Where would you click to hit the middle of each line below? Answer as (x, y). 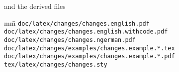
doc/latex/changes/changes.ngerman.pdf (70, 40)
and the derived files (35, 6)
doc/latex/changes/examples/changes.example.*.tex (89, 48)
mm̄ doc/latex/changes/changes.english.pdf (77, 22)
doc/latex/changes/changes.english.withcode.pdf (86, 32)
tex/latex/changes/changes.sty (56, 64)
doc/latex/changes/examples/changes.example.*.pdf (89, 56)
